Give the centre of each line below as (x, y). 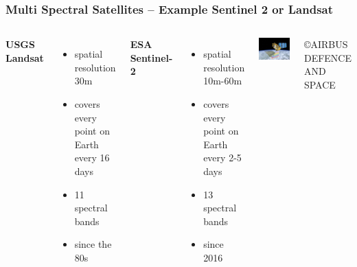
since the (93, 244)
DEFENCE (328, 57)
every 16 (92, 158)
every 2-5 (222, 158)
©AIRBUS (326, 44)
